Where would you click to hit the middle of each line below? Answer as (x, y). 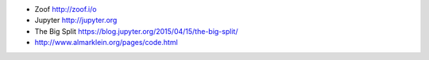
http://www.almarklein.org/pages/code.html (106, 43)
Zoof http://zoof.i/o (66, 9)
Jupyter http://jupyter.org (76, 21)
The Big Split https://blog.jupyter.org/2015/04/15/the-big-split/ (136, 31)
